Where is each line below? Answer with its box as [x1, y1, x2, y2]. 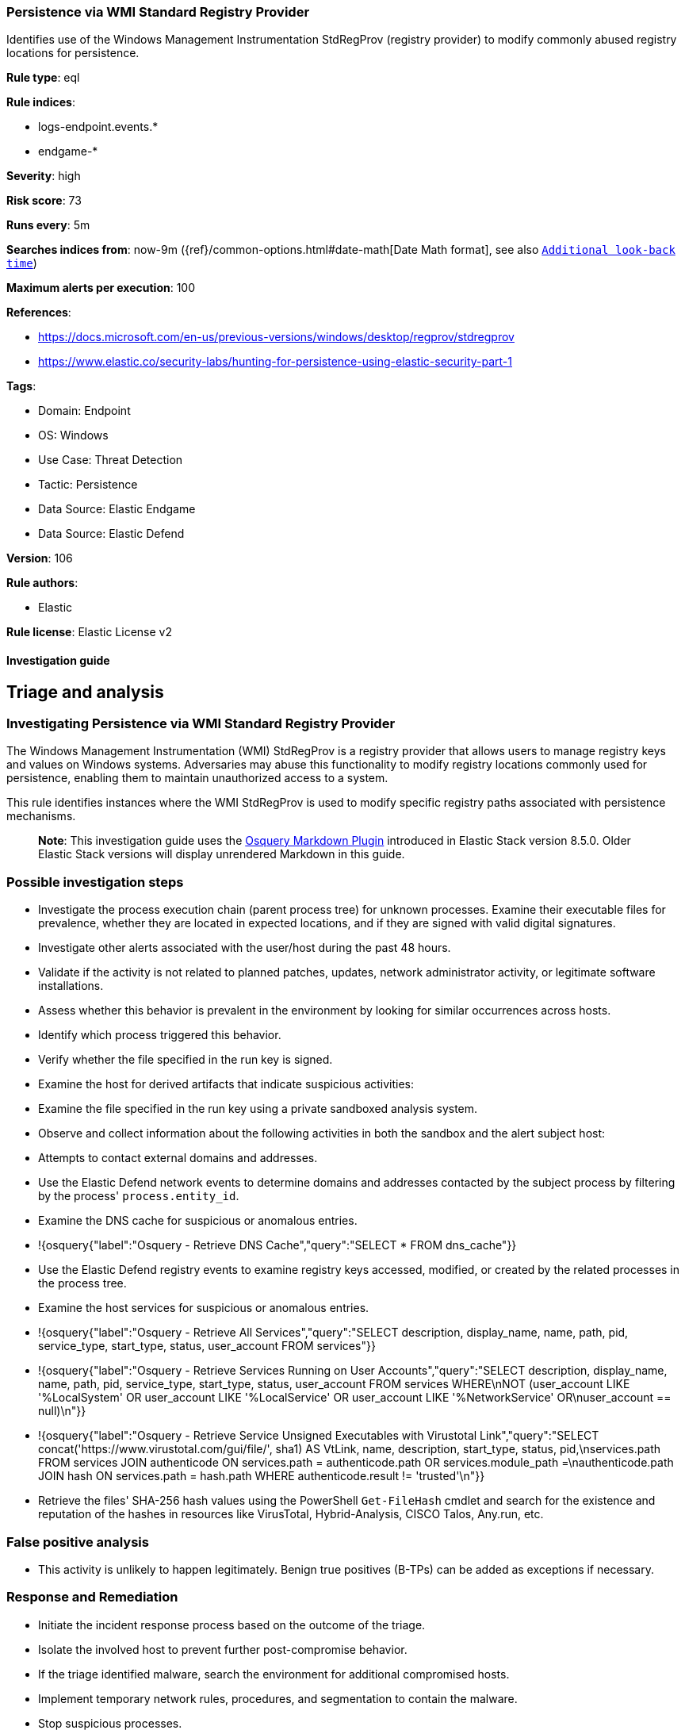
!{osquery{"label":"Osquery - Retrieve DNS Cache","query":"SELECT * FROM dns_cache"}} [38, 1238, 517, 1252]
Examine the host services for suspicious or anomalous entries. [38, 1301, 369, 1315]
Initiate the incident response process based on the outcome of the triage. [38, 1617, 426, 1632]
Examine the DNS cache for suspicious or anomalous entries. [38, 1214, 358, 1228]
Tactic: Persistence [38, 478, 138, 492]
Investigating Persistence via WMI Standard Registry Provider [6, 715, 396, 732]
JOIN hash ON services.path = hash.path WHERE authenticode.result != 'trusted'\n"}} [38, 1469, 485, 1483]
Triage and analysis [6, 681, 164, 702]
